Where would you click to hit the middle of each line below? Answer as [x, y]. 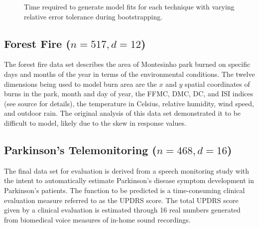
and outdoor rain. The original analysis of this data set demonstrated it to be [123, 113]
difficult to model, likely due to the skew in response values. [95, 122]
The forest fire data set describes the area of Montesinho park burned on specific [127, 64]
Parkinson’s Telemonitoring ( [80, 149]
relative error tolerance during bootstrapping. [93, 16]
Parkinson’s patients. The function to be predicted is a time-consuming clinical [125, 190]
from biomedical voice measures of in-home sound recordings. [97, 219]
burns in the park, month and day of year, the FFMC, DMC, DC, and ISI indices [129, 94]
